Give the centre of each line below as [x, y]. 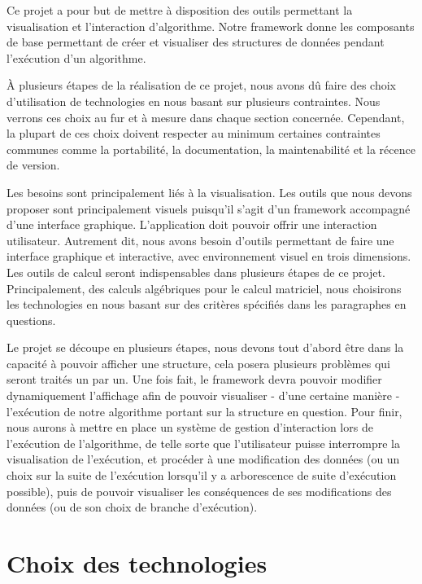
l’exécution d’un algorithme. [76, 57]
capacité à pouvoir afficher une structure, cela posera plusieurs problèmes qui [198, 363]
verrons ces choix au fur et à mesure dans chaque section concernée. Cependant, [206, 117]
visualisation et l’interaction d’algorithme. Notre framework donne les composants [211, 26]
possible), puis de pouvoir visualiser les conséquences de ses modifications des [199, 491]
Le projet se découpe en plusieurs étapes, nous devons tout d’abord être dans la [205, 347]
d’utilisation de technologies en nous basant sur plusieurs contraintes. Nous [194, 101]
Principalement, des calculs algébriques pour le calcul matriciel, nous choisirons [204, 288]
